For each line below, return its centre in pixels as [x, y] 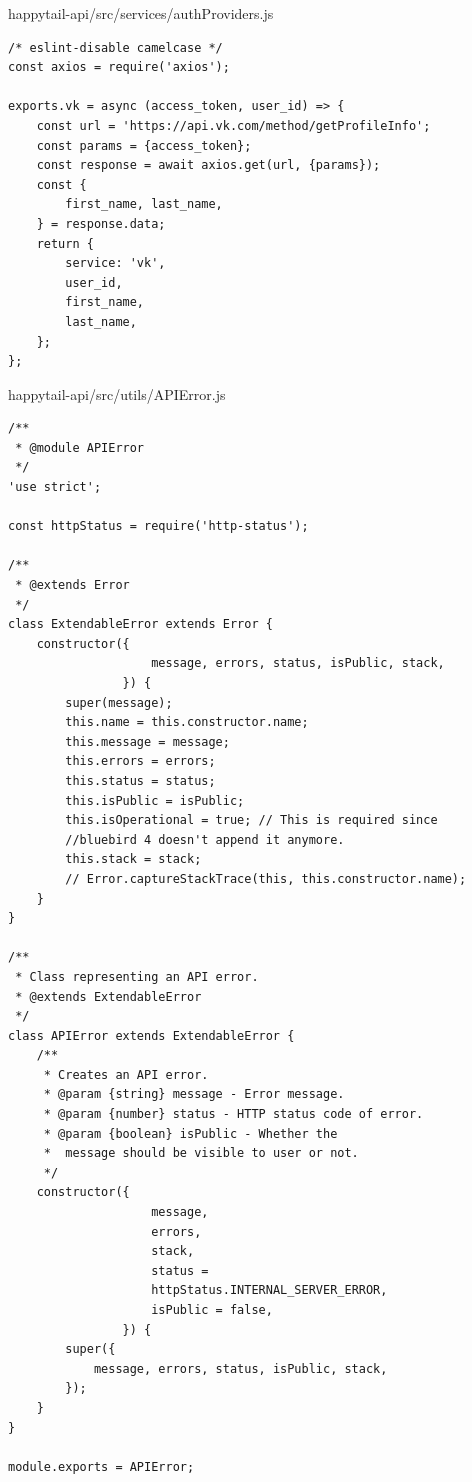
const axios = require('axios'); [119, 67]
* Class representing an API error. [137, 976]
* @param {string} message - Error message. [194, 1094]
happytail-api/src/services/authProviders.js [141, 13]
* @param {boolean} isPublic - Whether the [190, 1133]
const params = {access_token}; [144, 145]
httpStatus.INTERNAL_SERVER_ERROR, [269, 1290]
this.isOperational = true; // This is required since [251, 820]
